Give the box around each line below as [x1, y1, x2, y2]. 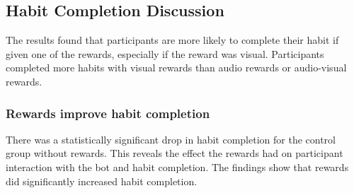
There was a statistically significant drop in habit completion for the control [6, 131, 336, 146]
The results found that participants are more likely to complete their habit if [6, 33, 339, 47]
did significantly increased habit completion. [6, 173, 198, 188]
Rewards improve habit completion [6, 104, 210, 122]
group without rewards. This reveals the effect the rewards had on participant [6, 146, 343, 160]
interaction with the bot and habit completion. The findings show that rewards [6, 159, 349, 174]
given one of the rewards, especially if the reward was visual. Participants [6, 46, 324, 61]
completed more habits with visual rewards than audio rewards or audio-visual [6, 60, 347, 75]
